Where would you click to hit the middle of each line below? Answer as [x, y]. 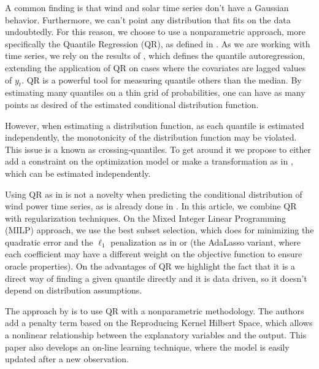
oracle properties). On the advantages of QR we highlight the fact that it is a [150, 266]
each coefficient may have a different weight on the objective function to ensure [154, 254]
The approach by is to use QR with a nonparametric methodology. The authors [155, 310]
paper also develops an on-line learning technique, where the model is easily [147, 347]
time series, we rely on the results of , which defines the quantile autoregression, [155, 56]
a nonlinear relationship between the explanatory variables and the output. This [156, 335]
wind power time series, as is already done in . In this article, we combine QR [151, 206]
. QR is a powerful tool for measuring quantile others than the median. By [162, 80]
